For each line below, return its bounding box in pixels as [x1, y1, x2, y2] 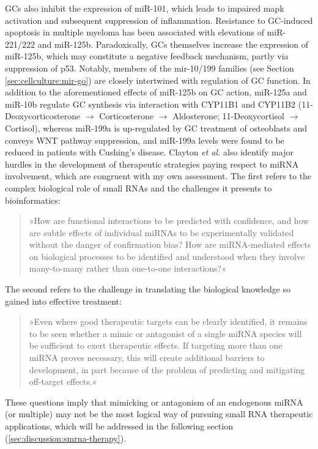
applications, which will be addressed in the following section [5, 420, 233, 432]
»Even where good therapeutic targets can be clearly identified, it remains [29, 315, 308, 328]
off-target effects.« [29, 375, 97, 388]
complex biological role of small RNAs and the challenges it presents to [5, 181, 272, 194]
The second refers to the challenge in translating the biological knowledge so [5, 283, 291, 295]
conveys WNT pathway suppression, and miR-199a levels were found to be [5, 133, 284, 146]
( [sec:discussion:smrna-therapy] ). [5, 431, 127, 444]
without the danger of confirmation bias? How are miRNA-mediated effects [29, 238, 311, 251]
